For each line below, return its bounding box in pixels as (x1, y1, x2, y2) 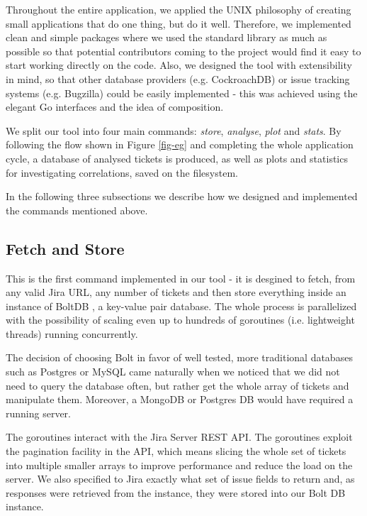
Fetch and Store (6, 237, 125, 259)
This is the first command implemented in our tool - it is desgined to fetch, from (6, 270, 356, 285)
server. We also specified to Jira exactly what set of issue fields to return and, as (6, 471, 355, 486)
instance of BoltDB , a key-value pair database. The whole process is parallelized (6, 298, 357, 313)
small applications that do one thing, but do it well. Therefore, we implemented (6, 16, 351, 31)
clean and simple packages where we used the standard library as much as (6, 30, 327, 45)
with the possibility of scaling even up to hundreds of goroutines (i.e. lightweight (6, 312, 355, 327)
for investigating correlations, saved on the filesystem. (6, 165, 238, 180)
